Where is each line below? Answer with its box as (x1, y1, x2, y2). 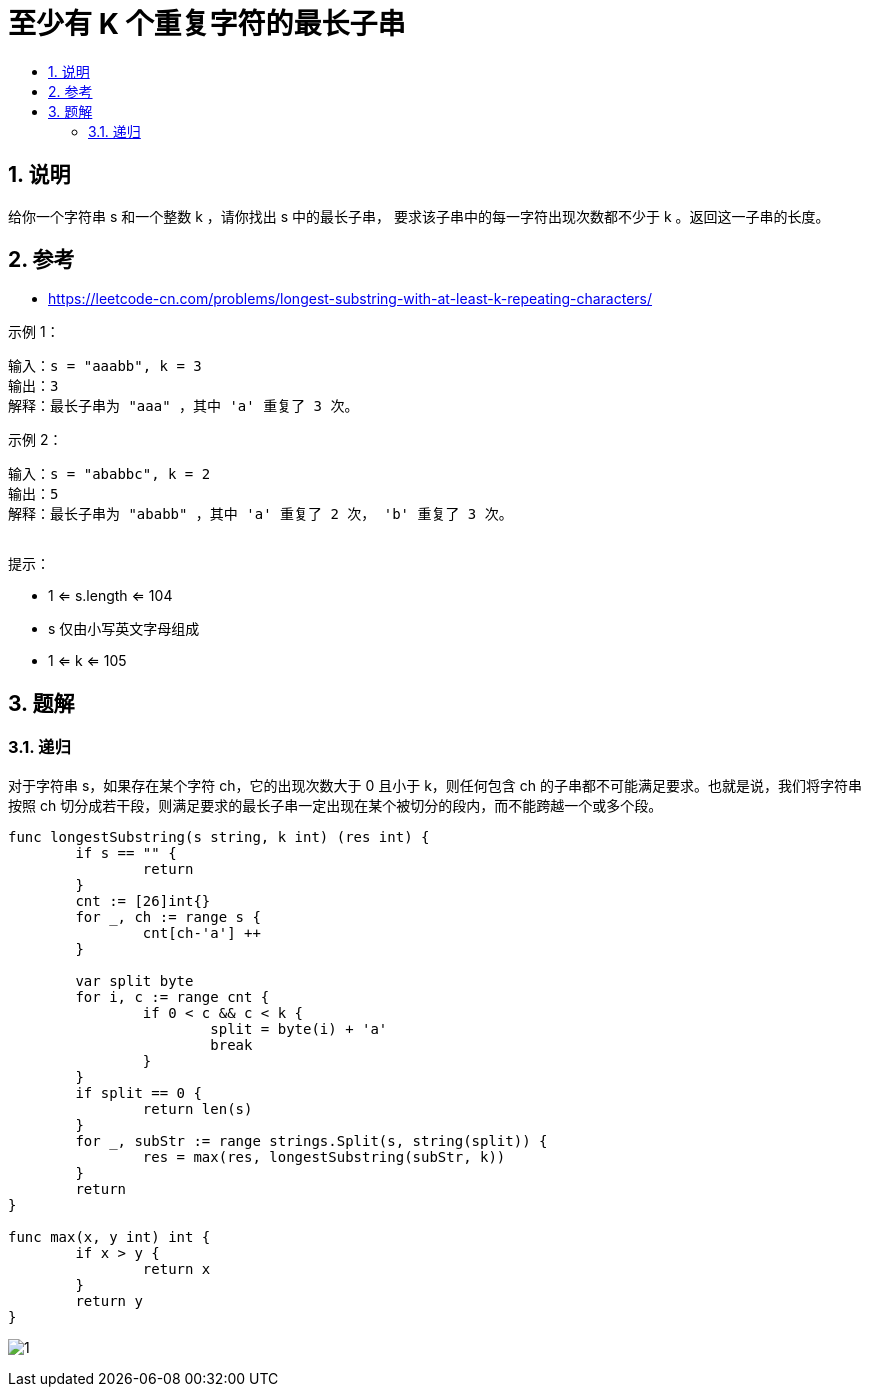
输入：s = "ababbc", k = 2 (8, 466, 211, 483)
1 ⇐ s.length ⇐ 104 (48, 587, 173, 605)
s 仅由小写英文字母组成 (48, 620, 200, 638)
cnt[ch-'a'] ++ (142, 924, 261, 941)
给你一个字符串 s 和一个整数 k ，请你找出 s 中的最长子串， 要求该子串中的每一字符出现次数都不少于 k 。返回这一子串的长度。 (8, 207, 830, 225)
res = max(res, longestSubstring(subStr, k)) (142, 1148, 506, 1165)
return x (142, 1260, 211, 1277)
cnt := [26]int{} (75, 892, 211, 909)
